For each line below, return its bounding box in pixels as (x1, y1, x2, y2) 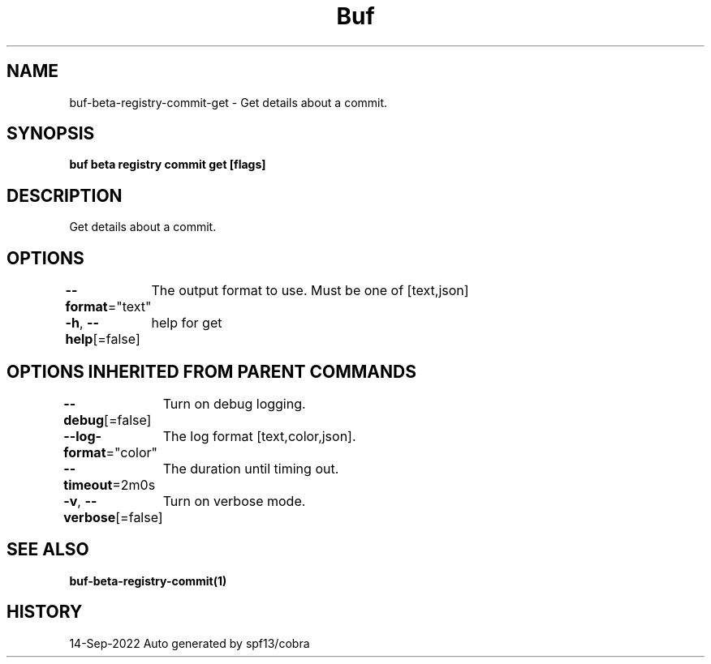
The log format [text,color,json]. (162, 427, 356, 444)
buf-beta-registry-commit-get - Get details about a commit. (69, 95, 388, 109)
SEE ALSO (6, 539, 89, 560)
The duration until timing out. (162, 460, 339, 477)
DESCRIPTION (6, 185, 123, 206)
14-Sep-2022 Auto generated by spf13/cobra (69, 636, 310, 650)
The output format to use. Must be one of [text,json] (151, 282, 469, 299)
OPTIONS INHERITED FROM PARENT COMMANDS (6, 361, 416, 382)
